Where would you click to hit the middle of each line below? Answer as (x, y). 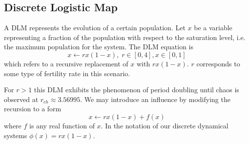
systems (16, 135)
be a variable (213, 28)
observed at (21, 99)
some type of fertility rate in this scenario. (67, 73)
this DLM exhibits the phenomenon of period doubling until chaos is (136, 90)
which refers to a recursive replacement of (66, 63)
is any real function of (62, 125)
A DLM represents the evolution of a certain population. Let (95, 28)
